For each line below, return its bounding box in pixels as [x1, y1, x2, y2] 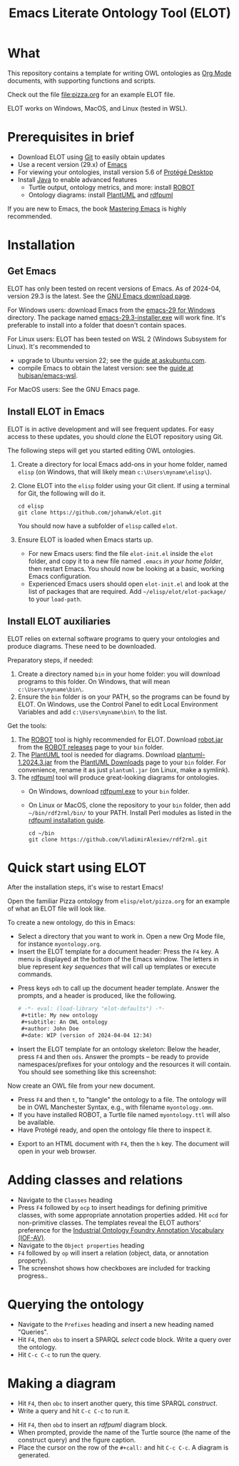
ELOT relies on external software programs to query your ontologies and [7, 634, 220, 643]
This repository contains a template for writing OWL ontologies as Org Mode [7, 69, 232, 77]
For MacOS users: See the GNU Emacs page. [7, 385, 141, 393]
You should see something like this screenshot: [17, 1067, 157, 1076]
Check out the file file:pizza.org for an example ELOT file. [7, 90, 176, 98]
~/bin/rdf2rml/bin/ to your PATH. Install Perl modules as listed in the [28, 808, 232, 817]
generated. [17, 1450, 51, 1459]
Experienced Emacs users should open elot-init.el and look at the [28, 580, 229, 588]
